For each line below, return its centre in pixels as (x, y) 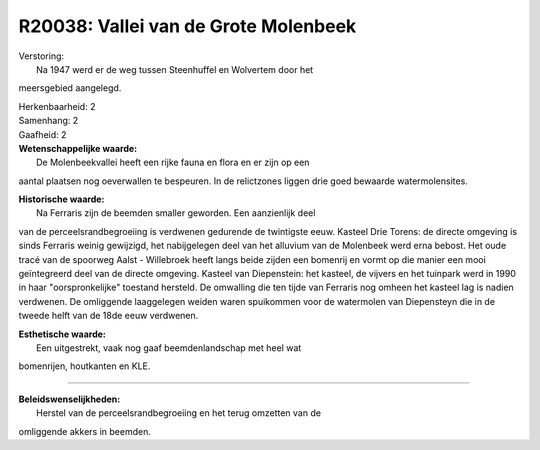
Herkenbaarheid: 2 (57, 106)
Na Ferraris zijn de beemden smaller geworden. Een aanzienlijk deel (176, 213)
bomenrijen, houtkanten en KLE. (84, 366)
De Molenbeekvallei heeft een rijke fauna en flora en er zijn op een (173, 162)
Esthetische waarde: (62, 334)
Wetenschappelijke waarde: (78, 148)
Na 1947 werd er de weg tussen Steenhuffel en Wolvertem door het (175, 69)
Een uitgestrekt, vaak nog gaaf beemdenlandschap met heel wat (169, 347)
